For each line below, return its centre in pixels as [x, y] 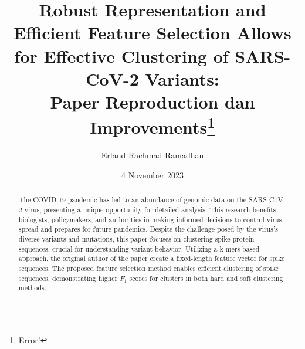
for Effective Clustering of [121, 55]
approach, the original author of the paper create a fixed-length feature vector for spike [152, 258]
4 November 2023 [152, 174]
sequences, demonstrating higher [68, 278]
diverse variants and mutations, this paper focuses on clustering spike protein [136, 239]
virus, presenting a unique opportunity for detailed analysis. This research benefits [150, 210]
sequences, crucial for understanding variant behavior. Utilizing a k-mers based [139, 248]
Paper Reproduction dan [152, 101]
